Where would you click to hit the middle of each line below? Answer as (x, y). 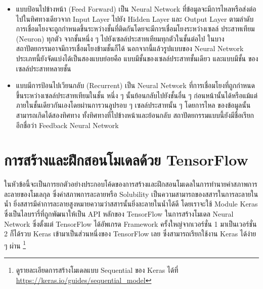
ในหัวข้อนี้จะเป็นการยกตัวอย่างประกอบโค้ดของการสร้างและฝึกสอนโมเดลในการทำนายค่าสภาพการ (131, 184)
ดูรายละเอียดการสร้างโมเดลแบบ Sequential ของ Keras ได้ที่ (97, 270)
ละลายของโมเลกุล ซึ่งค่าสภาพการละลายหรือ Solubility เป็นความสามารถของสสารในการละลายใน (131, 194)
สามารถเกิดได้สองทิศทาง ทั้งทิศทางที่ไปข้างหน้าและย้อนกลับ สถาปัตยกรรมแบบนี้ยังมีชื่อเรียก (135, 115)
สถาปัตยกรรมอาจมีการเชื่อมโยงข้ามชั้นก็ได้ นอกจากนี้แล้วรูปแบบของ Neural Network (130, 48)
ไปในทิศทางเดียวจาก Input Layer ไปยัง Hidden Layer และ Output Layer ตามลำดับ (135, 18)
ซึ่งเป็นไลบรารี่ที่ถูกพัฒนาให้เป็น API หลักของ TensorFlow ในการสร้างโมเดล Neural (119, 214)
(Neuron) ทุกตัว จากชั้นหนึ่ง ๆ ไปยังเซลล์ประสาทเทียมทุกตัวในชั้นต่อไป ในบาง (120, 38)
